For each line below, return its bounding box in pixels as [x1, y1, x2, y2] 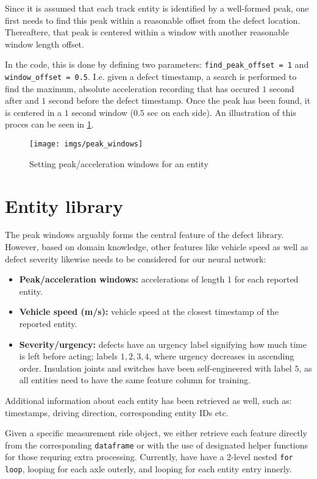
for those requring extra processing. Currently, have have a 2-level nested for [5, 450, 293, 463]
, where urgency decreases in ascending [149, 350, 294, 362]
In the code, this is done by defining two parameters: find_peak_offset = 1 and [5, 58, 309, 71]
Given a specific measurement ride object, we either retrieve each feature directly [5, 427, 307, 439]
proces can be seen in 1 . [5, 118, 94, 131]
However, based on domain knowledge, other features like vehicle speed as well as [5, 240, 308, 253]
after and [5, 94, 39, 107]
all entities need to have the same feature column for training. [19, 373, 251, 386]
